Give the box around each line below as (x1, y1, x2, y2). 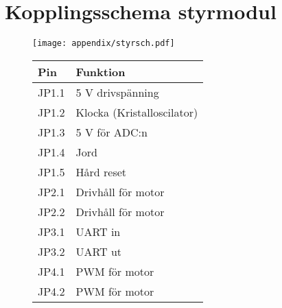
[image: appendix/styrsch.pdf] (32, 38, 175, 49)
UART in (75, 223, 121, 239)
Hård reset (75, 163, 127, 180)
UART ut (75, 243, 122, 259)
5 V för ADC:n (75, 123, 148, 140)
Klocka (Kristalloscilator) (75, 104, 198, 120)
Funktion (75, 63, 126, 80)
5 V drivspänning (75, 84, 159, 100)
